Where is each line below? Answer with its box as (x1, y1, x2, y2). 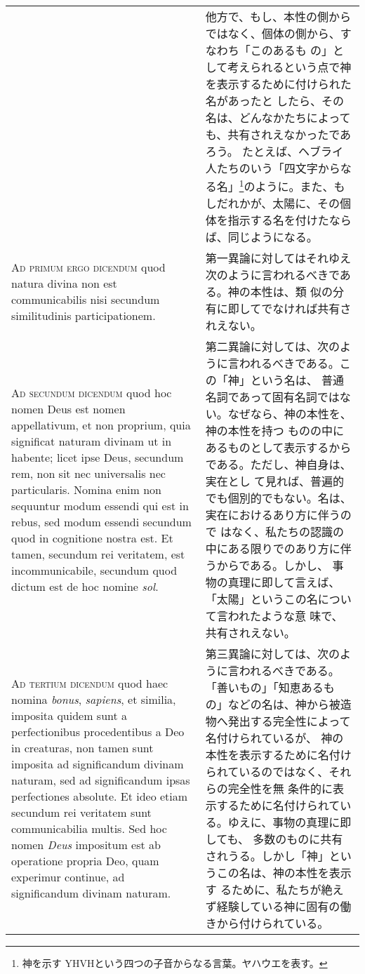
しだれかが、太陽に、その (205, 195, 340, 212)
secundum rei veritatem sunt (11, 804, 152, 821)
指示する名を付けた (227, 212, 329, 229)
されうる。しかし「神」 (205, 848, 329, 865)
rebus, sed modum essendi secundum (11, 513, 192, 530)
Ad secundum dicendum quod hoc (11, 384, 172, 401)
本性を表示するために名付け (205, 747, 352, 763)
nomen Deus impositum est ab (11, 836, 161, 853)
